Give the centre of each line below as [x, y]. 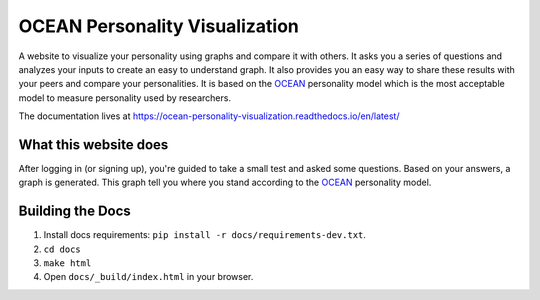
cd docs [62, 249]
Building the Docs [75, 211]
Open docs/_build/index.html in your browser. [148, 277]
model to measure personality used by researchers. [125, 97]
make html [67, 263]
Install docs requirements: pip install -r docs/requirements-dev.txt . [205, 235]
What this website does [93, 144]
